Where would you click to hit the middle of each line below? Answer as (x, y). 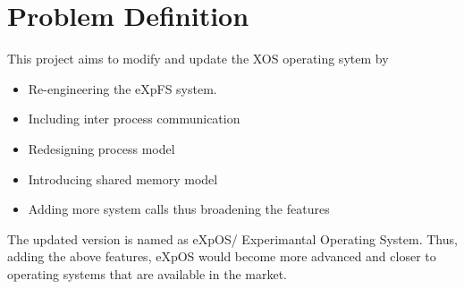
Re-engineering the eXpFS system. (122, 88)
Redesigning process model (101, 148)
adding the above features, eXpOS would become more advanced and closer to (222, 256)
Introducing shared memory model (123, 178)
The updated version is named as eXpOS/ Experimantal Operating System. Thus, (232, 238)
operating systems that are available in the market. (147, 273)
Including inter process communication (134, 119)
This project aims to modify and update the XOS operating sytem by (198, 59)
